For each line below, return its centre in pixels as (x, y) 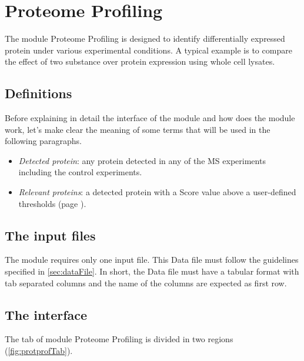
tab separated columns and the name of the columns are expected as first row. (146, 283)
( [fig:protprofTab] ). (39, 351)
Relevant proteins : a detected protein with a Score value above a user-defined (157, 192)
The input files (50, 235)
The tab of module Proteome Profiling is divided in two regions (119, 339)
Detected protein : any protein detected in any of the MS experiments (142, 160)
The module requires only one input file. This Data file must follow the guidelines (152, 260)
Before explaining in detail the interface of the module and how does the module (150, 118)
